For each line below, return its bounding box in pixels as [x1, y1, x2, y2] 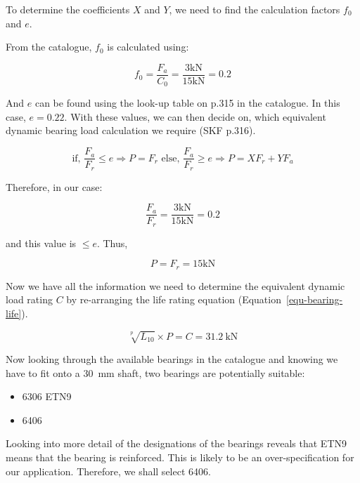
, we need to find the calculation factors [169, 2, 340, 16]
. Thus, [96, 235, 128, 250]
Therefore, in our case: [6, 179, 103, 194]
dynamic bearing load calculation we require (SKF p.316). [6, 123, 256, 138]
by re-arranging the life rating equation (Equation [66, 292, 281, 307]
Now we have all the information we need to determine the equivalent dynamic [6, 278, 345, 293]
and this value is [6, 235, 77, 250]
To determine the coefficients [6, 2, 130, 16]
